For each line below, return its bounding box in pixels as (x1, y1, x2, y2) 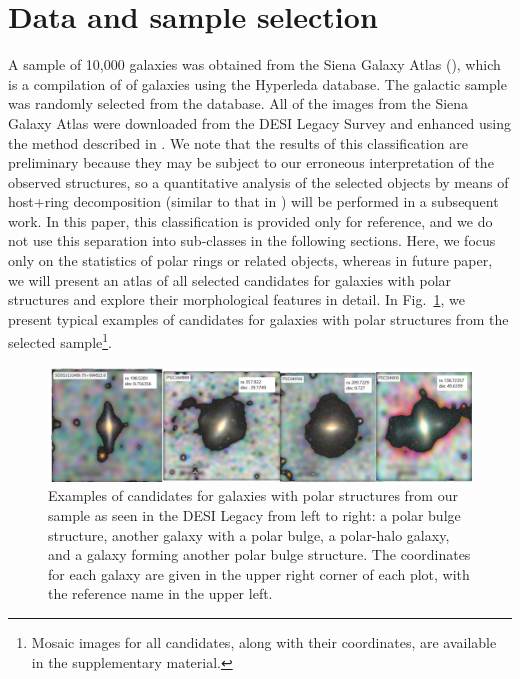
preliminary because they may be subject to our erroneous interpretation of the (8, 152, 494, 173)
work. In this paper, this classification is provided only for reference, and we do (8, 210, 493, 231)
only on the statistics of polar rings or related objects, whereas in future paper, (8, 250, 493, 271)
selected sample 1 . (8, 329, 112, 353)
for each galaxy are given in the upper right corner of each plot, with (48, 563, 470, 584)
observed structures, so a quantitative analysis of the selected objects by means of (8, 171, 509, 192)
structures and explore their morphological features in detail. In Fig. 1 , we (8, 289, 465, 310)
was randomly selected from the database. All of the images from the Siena (8, 93, 469, 114)
